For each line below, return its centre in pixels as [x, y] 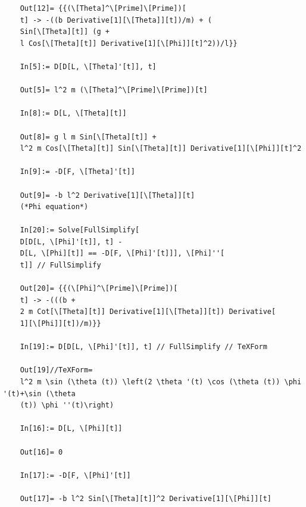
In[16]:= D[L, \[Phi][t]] [71, 429]
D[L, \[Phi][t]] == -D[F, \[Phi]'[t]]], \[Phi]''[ [122, 253]
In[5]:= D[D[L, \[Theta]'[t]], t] [88, 66]
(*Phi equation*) [54, 207]
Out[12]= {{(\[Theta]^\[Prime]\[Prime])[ [103, 8]
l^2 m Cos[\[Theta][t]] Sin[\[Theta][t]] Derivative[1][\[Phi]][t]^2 [161, 149]
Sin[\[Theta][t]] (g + [65, 32]
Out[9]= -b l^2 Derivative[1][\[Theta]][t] [107, 195]
